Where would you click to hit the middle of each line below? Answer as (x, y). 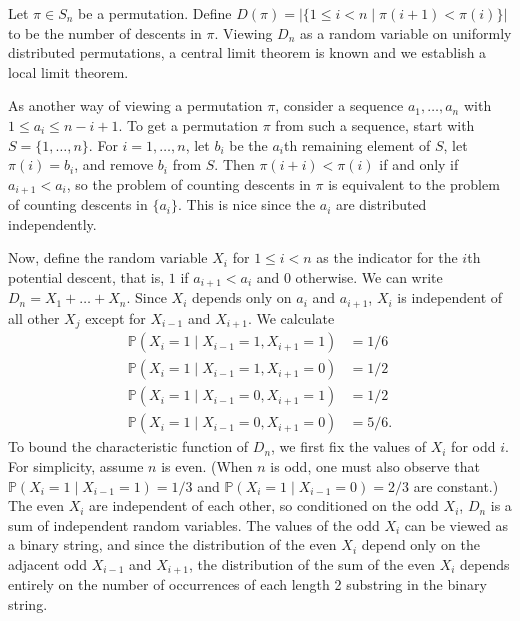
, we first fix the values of (349, 446)
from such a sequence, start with (375, 124)
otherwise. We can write (369, 276)
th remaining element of (357, 144)
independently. (52, 223)
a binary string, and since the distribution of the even (172, 544)
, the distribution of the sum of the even (312, 564)
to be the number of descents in (105, 32)
